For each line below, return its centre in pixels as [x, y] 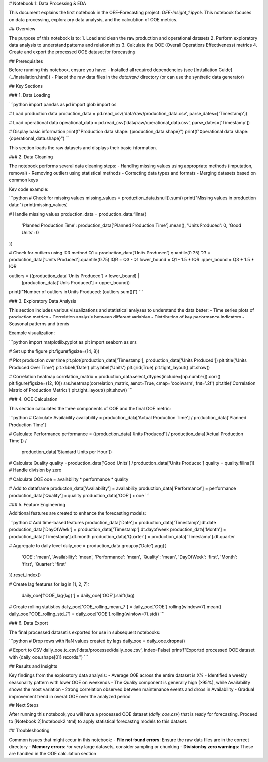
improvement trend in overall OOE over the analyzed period [70, 696]
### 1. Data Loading [30, 95]
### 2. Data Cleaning [31, 157]
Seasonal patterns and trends [39, 324]
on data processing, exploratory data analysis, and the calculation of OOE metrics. [93, 19]
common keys [24, 180]
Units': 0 [30, 232]
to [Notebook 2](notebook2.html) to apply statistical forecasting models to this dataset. [98, 721]
